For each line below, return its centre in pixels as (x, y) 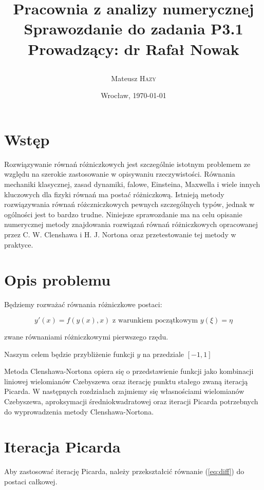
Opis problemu (58, 280)
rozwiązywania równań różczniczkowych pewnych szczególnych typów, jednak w (129, 204)
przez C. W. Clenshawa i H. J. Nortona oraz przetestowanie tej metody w (120, 234)
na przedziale (163, 354)
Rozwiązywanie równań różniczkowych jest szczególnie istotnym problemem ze (127, 164)
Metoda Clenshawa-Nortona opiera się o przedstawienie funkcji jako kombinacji (129, 371)
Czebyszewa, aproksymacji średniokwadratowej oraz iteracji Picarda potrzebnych (131, 401)
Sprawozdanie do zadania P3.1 (134, 29)
